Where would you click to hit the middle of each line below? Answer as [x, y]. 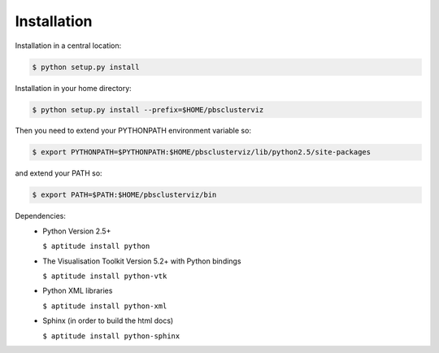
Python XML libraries [78, 291]
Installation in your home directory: [73, 88]
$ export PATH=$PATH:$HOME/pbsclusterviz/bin [124, 195]
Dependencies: [41, 216]
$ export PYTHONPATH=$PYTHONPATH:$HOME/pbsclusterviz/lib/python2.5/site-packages [202, 152]
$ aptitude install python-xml [105, 306]
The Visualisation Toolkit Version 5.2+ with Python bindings [142, 261]
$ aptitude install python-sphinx [111, 336]
